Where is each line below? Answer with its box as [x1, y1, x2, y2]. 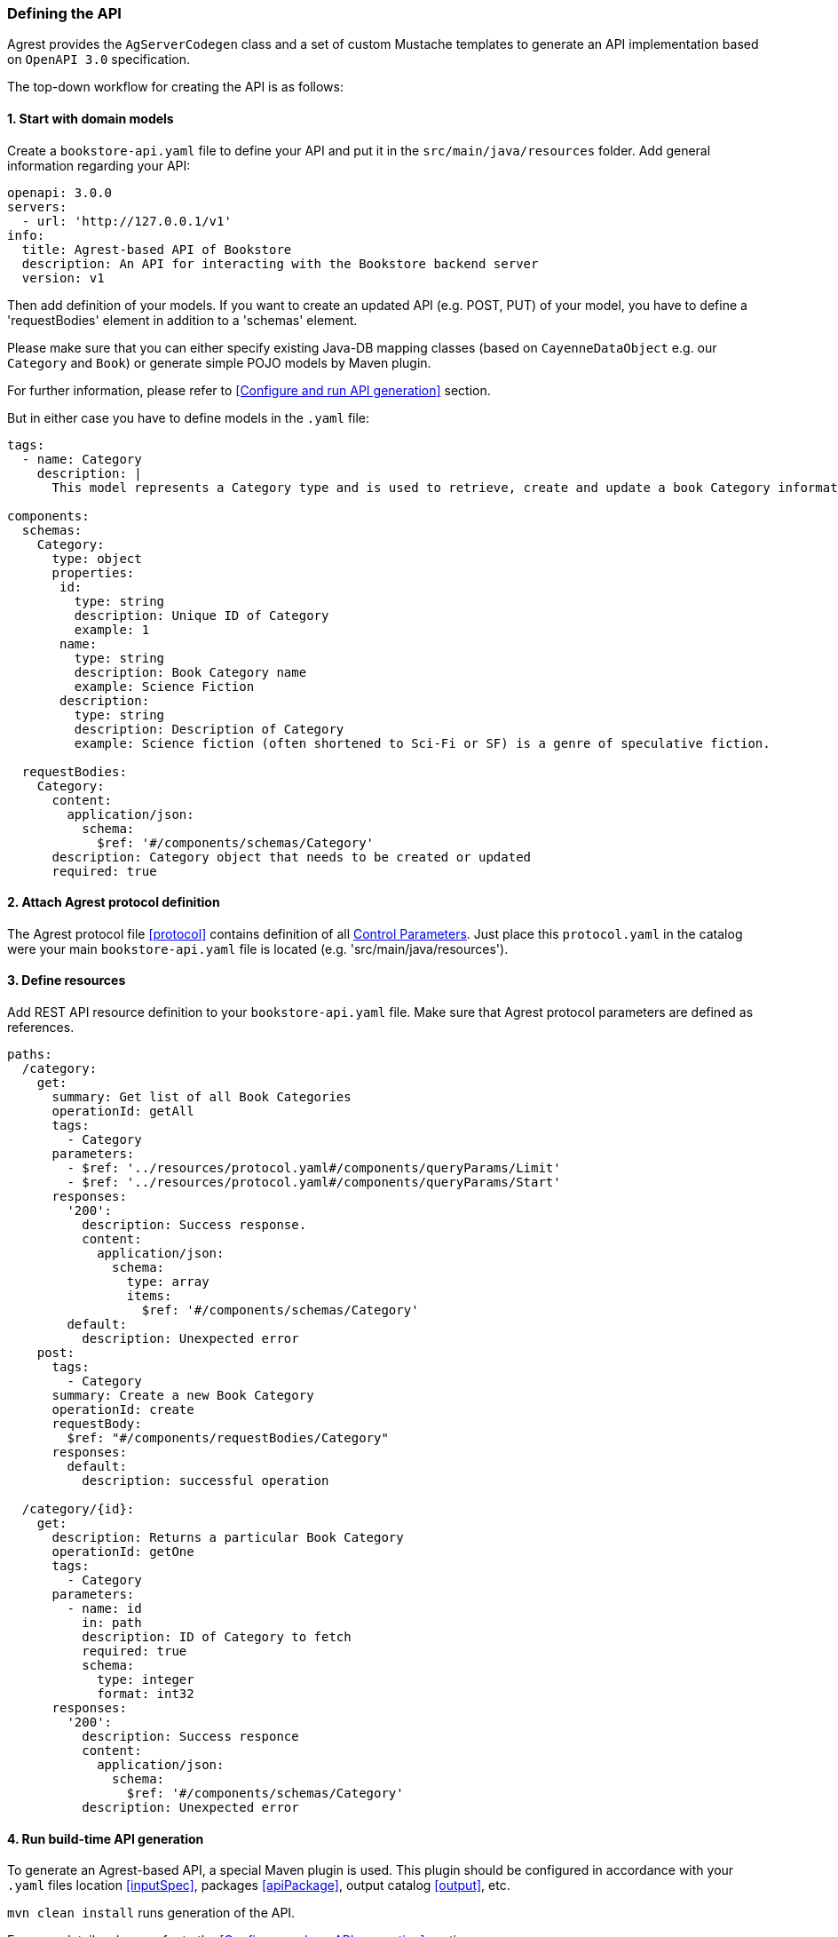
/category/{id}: [21, 1502, 135, 1517]
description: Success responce [82, 1729, 299, 1744]
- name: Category [21, 451, 142, 466]
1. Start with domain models [7, 110, 174, 126]
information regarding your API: [7, 157, 191, 173]
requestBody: [51, 1417, 142, 1432]
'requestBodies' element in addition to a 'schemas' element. [7, 312, 358, 328]
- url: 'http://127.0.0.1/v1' [21, 213, 232, 228]
